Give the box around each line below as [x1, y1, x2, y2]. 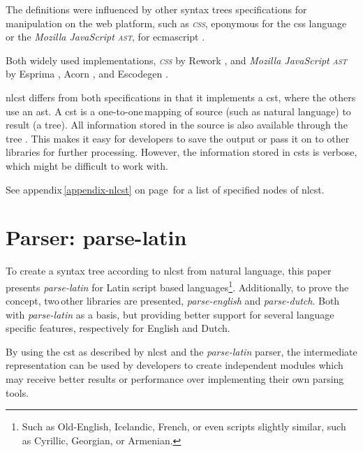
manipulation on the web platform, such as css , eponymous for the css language [6, 15, 347, 30]
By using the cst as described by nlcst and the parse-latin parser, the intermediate [6, 344, 357, 358]
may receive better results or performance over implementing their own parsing [6, 372, 344, 386]
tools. [6, 385, 29, 400]
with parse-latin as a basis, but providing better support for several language [6, 307, 334, 321]
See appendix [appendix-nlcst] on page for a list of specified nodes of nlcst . [6, 182, 325, 196]
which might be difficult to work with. [6, 158, 168, 173]
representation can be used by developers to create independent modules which [6, 358, 343, 372]
